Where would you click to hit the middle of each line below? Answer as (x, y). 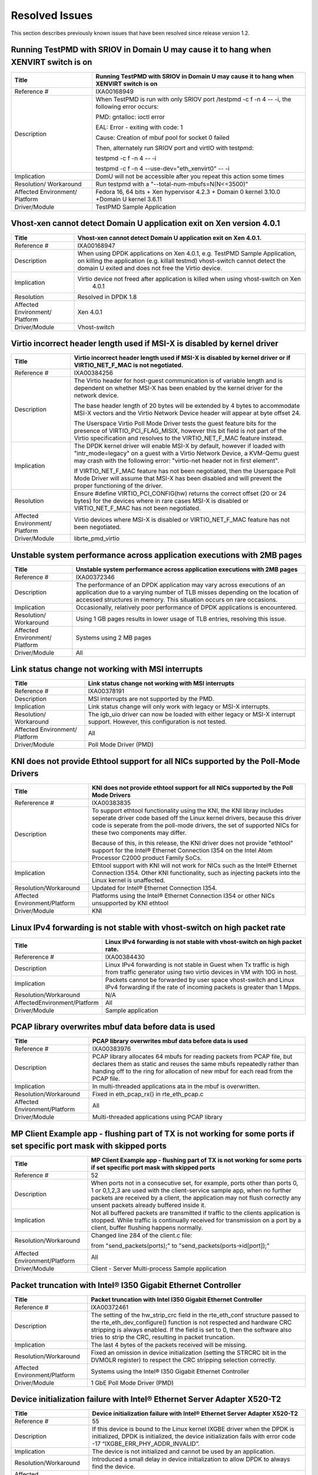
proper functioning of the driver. (118, 486)
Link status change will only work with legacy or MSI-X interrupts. (179, 707)
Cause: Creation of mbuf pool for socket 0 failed (162, 137)
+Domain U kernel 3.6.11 (128, 199)
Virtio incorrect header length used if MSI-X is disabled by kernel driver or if (182, 358)
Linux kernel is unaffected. (128, 880)
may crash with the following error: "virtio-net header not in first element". (177, 461)
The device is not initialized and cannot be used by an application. (184, 1451)
